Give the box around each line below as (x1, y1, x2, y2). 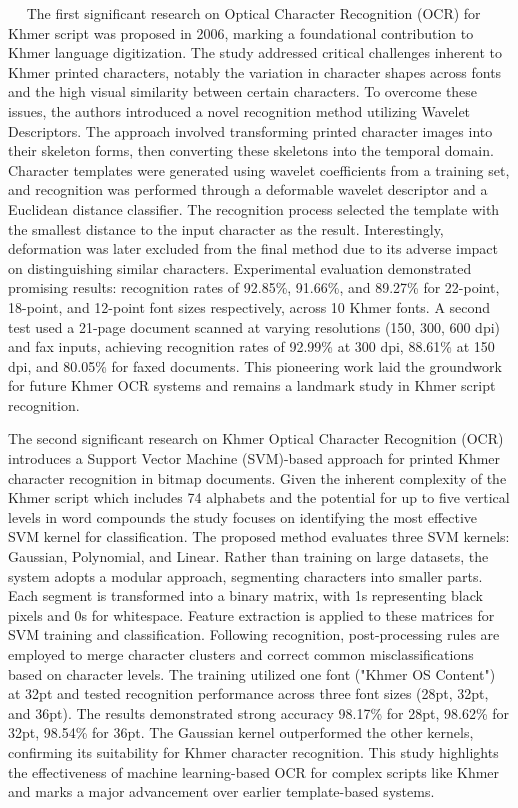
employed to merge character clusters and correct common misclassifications (8, 644, 474, 664)
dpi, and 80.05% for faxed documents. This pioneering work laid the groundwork (8, 355, 502, 376)
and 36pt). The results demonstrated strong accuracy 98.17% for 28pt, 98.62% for (8, 702, 510, 723)
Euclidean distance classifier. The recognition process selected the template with (8, 198, 500, 219)
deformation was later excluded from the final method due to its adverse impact (8, 238, 498, 259)
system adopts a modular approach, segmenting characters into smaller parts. (8, 565, 483, 586)
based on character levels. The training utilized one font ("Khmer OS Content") (8, 663, 496, 684)
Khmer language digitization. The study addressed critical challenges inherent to (8, 42, 502, 63)
